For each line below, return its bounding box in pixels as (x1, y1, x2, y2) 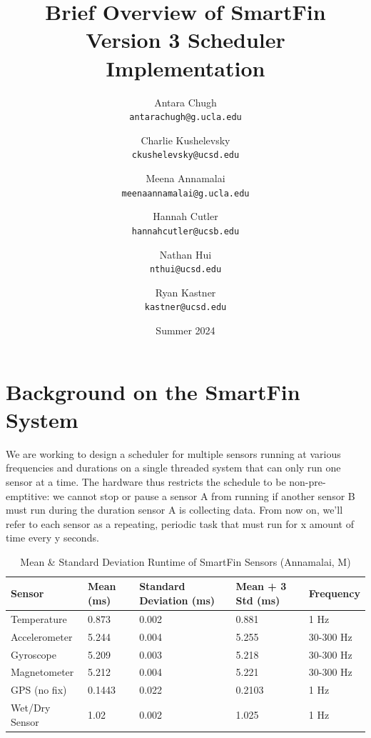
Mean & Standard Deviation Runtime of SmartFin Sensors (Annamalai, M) (20, 554, 351, 569)
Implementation (106, 53, 265, 82)
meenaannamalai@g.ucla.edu (121, 188, 250, 199)
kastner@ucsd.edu (144, 302, 227, 313)
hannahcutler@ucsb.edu (131, 226, 240, 236)
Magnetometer (11, 664, 74, 679)
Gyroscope (11, 647, 56, 662)
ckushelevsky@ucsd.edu (131, 150, 240, 161)
